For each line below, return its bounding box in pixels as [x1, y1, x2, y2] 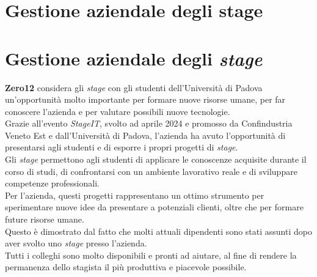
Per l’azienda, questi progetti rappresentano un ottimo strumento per [5, 188, 264, 201]
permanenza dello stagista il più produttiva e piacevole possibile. [5, 260, 247, 273]
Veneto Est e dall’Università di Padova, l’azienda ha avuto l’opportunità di [5, 128, 286, 141]
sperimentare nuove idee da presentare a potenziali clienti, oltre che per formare [5, 201, 304, 213]
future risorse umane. [5, 213, 84, 226]
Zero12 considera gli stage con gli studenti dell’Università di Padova [5, 81, 263, 94]
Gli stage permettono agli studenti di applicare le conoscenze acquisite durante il [5, 153, 307, 166]
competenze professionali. [5, 177, 100, 190]
